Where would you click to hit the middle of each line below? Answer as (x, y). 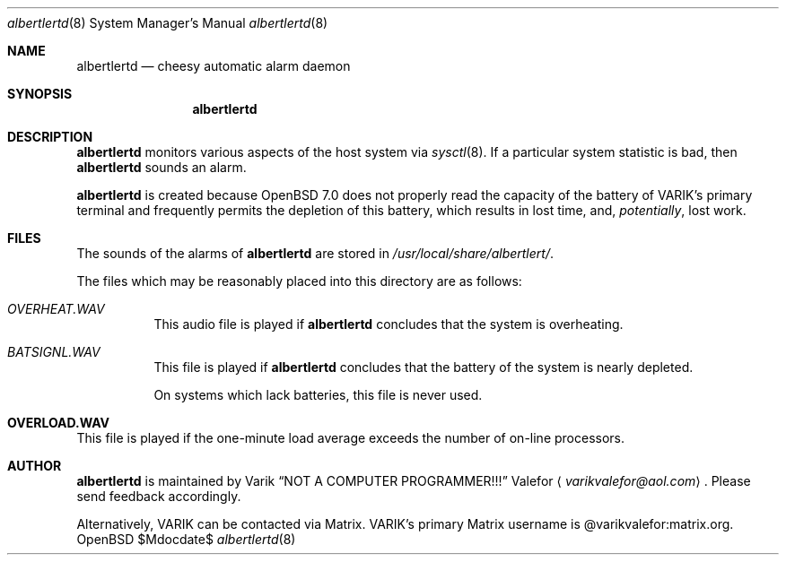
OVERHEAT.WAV (56, 309)
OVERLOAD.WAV (59, 423)
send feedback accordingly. (159, 496)
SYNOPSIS (40, 94)
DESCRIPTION (50, 137)
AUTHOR (35, 466)
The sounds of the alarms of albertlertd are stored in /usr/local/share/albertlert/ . (315, 253)
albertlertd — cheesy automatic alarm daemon (214, 66)
